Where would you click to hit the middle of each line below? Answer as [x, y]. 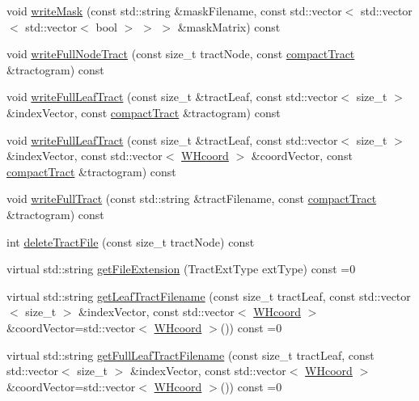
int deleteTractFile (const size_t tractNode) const [131, 241]
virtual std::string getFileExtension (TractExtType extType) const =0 [181, 269]
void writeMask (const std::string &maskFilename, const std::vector [174, 11]
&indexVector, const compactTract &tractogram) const [144, 112]
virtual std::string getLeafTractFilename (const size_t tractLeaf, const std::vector [209, 295]
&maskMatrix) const [229, 26]
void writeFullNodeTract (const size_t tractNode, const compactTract [181, 54]
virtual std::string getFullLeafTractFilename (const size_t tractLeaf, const [190, 355]
